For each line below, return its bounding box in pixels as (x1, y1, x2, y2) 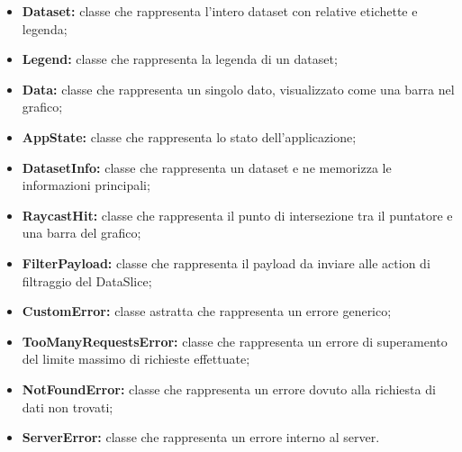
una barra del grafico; (22, 223, 141, 242)
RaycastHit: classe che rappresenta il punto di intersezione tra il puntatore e (22, 205, 453, 224)
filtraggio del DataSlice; (22, 271, 152, 290)
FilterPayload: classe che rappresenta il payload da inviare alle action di (22, 253, 430, 272)
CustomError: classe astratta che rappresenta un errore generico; (22, 302, 392, 321)
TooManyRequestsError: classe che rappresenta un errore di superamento (22, 331, 448, 350)
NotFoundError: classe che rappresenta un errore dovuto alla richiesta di (22, 379, 436, 398)
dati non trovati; (22, 397, 113, 416)
